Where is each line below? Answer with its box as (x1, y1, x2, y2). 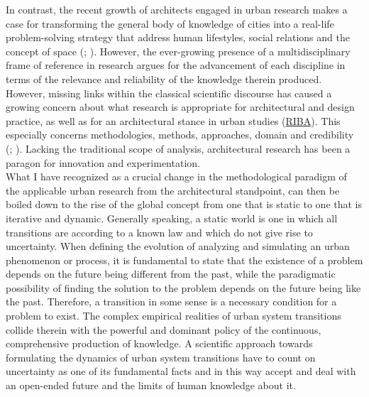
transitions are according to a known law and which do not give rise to (6, 224, 313, 239)
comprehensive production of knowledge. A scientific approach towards (6, 336, 313, 351)
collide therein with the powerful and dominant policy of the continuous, (6, 322, 321, 337)
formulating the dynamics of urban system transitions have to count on (6, 349, 316, 364)
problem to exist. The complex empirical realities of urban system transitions (6, 308, 341, 323)
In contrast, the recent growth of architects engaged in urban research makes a (6, 2, 348, 16)
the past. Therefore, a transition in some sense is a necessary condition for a (6, 294, 337, 309)
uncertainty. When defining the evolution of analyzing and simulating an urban (6, 239, 350, 254)
